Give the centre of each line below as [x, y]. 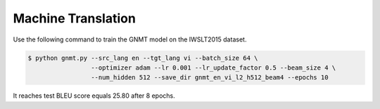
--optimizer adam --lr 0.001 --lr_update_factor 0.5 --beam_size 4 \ [213, 68]
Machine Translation [75, 18]
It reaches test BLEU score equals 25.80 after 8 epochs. [94, 96]
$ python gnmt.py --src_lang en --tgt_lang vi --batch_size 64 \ [143, 58]
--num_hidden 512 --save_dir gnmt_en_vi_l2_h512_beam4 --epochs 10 [209, 78]
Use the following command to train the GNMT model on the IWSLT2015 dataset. [130, 39]
